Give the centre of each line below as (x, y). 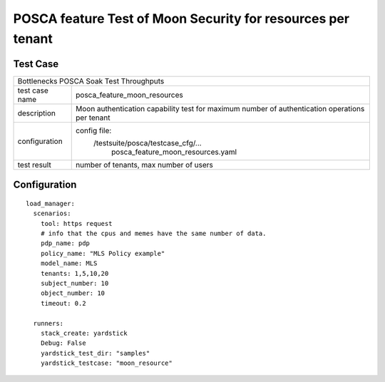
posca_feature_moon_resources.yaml (174, 152)
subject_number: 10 (75, 283)
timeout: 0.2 (63, 303)
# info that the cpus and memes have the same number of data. (153, 234)
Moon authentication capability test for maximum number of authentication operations (220, 108)
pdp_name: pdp (65, 243)
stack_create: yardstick (84, 333)
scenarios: (52, 213)
